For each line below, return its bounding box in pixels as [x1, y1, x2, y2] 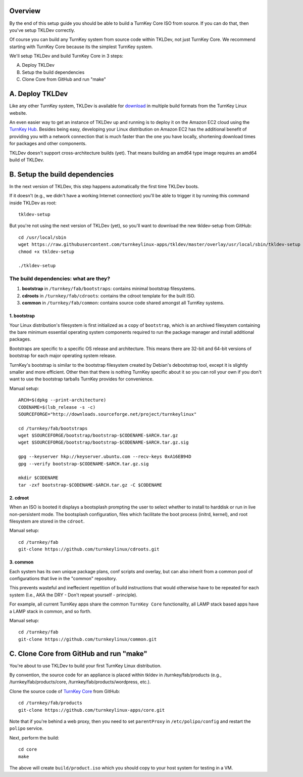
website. [9, 110, 27, 116]
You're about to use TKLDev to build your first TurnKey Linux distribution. [9, 663, 162, 669]
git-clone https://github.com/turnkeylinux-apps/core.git [18, 707, 165, 713]
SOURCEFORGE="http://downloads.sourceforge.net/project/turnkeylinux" [18, 411, 197, 417]
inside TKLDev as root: [9, 200, 57, 206]
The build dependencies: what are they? [9, 275, 111, 282]
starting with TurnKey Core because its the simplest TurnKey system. [9, 44, 153, 50]
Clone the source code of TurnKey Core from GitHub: [9, 688, 121, 694]
